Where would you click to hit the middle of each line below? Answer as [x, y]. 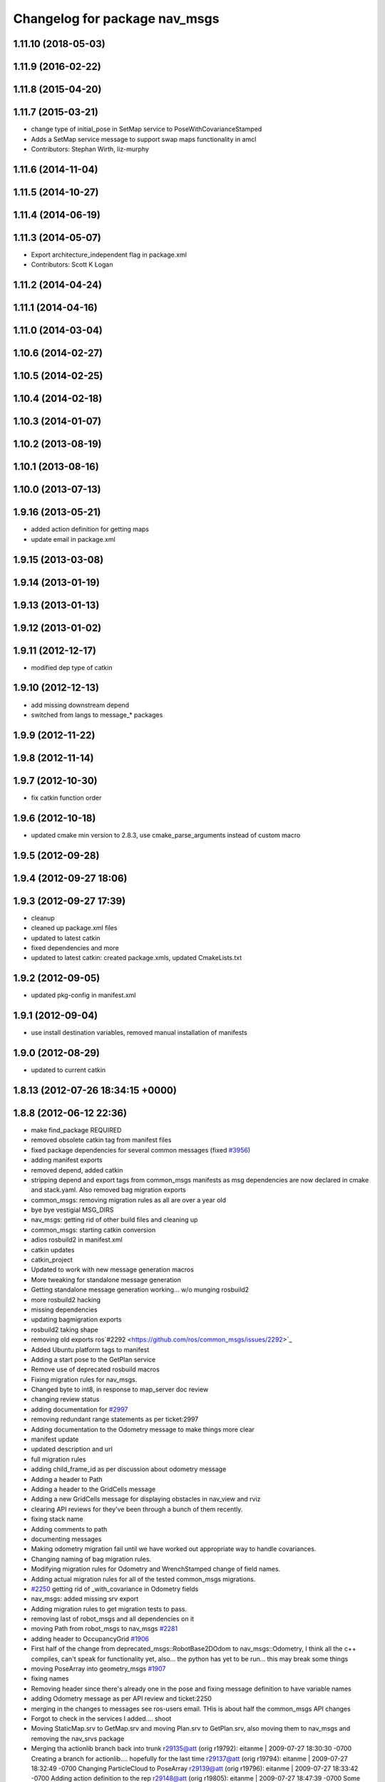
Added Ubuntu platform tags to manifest [90, 1349]
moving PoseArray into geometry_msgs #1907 [98, 1669]
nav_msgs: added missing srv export [85, 1599]
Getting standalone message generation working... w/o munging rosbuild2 [140, 1289]
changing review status [65, 1399]
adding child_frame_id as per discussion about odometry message [129, 1469]
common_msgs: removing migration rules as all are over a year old [129, 1200]
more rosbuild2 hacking [66, 1299]
